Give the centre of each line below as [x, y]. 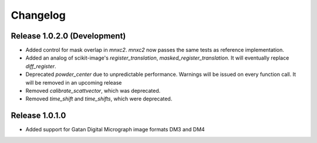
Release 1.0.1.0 [38, 116]
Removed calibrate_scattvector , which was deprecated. [93, 91]
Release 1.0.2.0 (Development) [68, 36]
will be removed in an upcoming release [74, 82]
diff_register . [41, 66]
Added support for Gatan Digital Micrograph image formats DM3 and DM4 [115, 130]
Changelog [38, 15]
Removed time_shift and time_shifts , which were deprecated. [99, 99]
